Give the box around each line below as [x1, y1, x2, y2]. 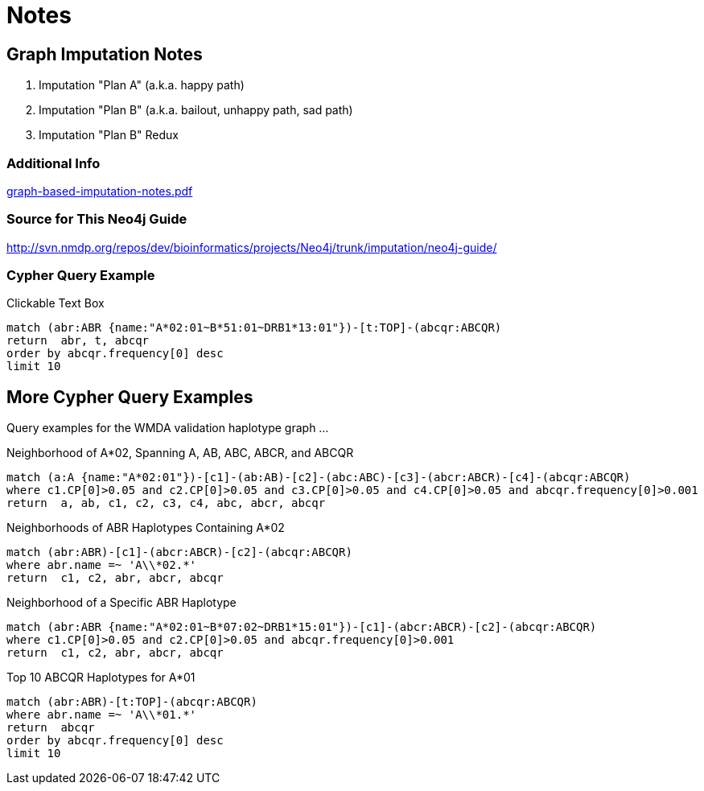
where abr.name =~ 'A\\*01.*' [6, 708, 197, 722]
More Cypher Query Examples [6, 386, 253, 407]
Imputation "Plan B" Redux [39, 128, 179, 142]
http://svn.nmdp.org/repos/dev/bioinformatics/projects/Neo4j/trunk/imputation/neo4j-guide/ [6, 240, 497, 254]
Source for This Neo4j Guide [6, 211, 187, 228]
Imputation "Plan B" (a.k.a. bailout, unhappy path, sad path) [39, 103, 353, 117]
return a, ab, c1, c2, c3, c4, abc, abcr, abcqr [6, 496, 326, 510]
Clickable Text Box [6, 296, 105, 311]
